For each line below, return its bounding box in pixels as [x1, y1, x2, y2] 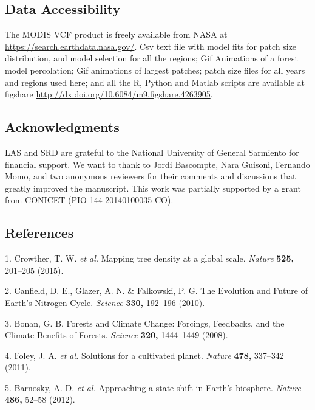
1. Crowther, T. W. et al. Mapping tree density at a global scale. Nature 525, [5, 252, 294, 265]
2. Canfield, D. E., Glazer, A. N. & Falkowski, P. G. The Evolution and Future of [5, 284, 308, 297]
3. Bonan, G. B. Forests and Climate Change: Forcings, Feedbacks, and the [5, 316, 285, 329]
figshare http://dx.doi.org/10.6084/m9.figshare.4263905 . [5, 88, 213, 100]
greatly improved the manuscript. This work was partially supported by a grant [5, 181, 301, 194]
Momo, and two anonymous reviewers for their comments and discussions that [5, 170, 296, 182]
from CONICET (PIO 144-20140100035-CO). [5, 193, 174, 206]
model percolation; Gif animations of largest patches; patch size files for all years [5, 63, 305, 76]
